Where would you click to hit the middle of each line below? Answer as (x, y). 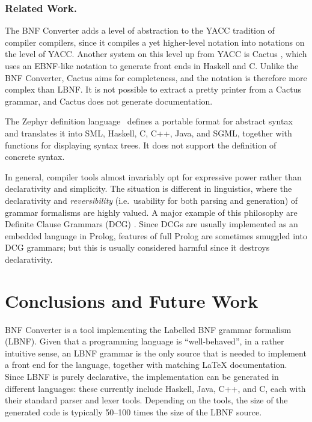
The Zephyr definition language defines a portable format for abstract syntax (149, 121)
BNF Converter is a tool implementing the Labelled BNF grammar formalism (148, 329)
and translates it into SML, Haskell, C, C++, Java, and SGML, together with (148, 133)
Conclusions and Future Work (132, 300)
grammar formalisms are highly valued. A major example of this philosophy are (151, 212)
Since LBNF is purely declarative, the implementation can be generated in (142, 376)
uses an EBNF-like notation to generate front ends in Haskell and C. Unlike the (152, 66)
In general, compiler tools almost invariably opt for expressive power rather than (153, 176)
